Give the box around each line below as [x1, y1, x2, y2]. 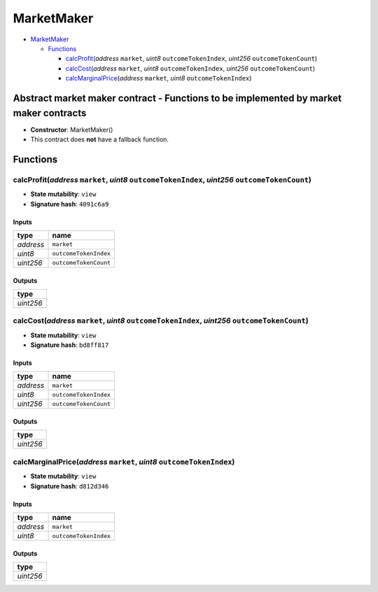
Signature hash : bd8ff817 [30, 341, 109, 349]
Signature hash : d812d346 [30, 481, 109, 490]
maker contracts [13, 107, 87, 119]
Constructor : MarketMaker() [30, 125, 113, 134]
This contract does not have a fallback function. [30, 135, 169, 143]
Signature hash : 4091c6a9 [30, 199, 109, 208]
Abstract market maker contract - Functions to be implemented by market [13, 92, 342, 104]
